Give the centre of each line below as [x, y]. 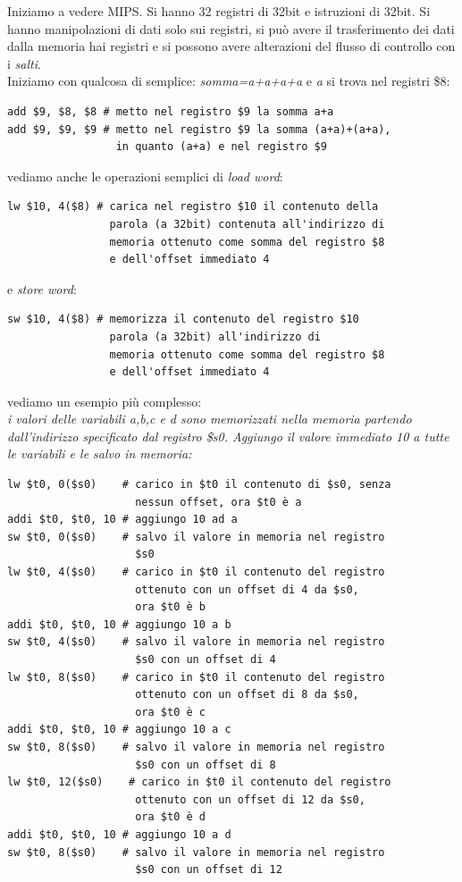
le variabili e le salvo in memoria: [100, 454]
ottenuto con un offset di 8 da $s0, [247, 695]
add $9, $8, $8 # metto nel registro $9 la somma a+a [171, 111]
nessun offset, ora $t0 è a [218, 502]
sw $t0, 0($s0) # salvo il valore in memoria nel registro [196, 537]
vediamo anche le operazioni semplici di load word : [145, 176]
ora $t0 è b [170, 607]
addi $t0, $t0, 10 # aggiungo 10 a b [119, 624]
